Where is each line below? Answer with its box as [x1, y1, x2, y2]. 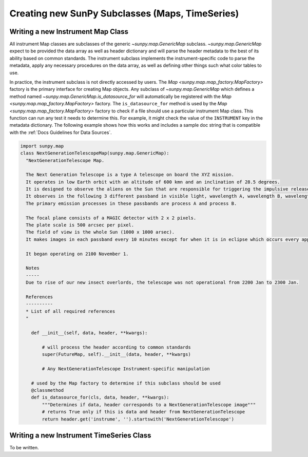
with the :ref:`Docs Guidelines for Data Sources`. [9, 129, 112, 136]
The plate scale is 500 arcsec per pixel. [26, 222, 134, 228]
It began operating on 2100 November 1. [26, 251, 129, 257]
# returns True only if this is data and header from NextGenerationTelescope [42, 409, 245, 415]
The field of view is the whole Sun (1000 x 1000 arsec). [26, 229, 175, 235]
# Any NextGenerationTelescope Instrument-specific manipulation [42, 366, 210, 372]
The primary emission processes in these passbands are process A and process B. [26, 200, 237, 206]
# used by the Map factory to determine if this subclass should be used [31, 380, 221, 386]
